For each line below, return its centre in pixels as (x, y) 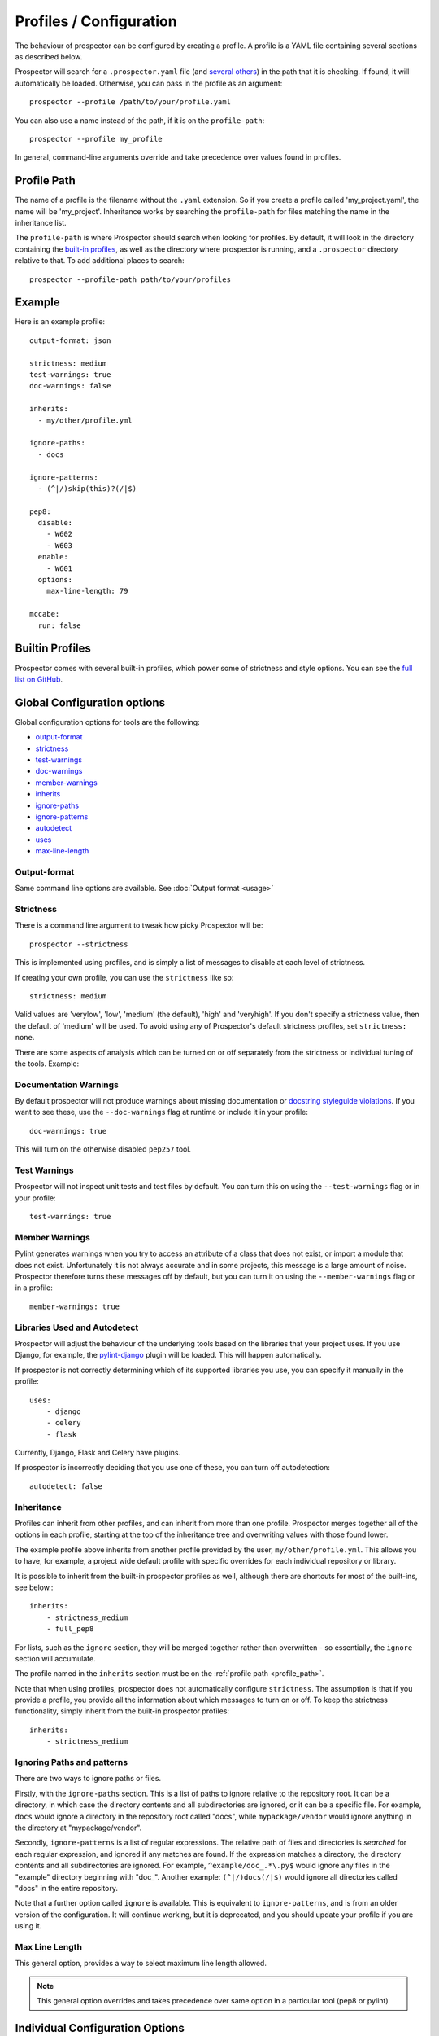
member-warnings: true (75, 1306)
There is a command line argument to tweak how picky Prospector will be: (139, 925)
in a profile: (34, 1288)
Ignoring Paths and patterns (72, 1762)
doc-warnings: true (68, 1131)
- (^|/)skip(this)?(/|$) (87, 488)
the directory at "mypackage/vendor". (78, 1828)
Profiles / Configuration (96, 21)
